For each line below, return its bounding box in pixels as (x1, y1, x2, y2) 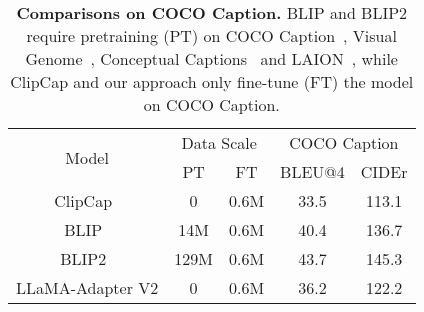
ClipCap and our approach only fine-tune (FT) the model (10, 70, 414, 93)
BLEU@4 (280, 160, 345, 183)
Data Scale (181, 131, 257, 154)
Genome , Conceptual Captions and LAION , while (25, 47, 398, 70)
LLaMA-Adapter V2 (16, 276, 159, 299)
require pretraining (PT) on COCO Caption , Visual (26, 24, 397, 47)
